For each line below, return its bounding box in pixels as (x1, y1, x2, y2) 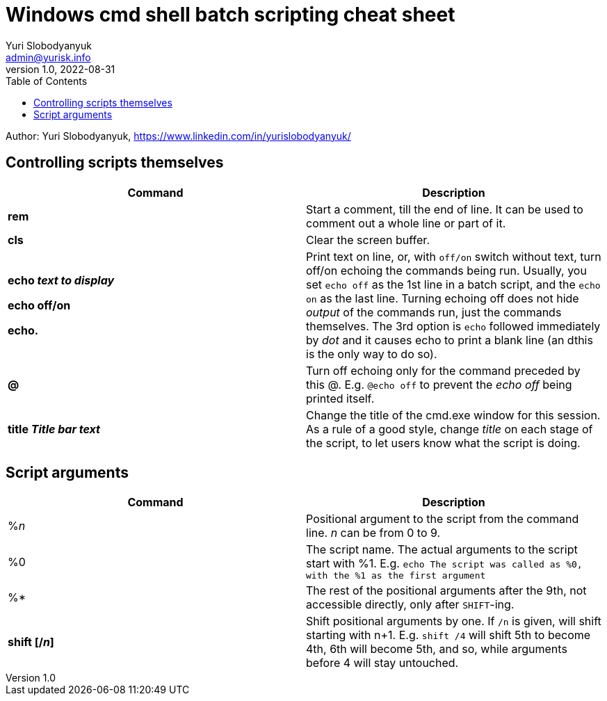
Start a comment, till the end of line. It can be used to (306, 202, 583, 216)
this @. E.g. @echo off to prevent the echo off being (306, 377, 572, 392)
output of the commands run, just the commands (306, 305, 562, 319)
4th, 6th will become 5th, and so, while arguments (306, 642, 567, 656)
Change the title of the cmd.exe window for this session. (306, 408, 601, 422)
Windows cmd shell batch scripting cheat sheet (6, 3, 455, 26)
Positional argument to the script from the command (306, 512, 579, 526)
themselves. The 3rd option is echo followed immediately (306, 319, 601, 333)
